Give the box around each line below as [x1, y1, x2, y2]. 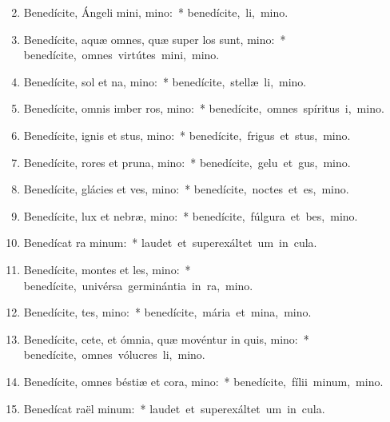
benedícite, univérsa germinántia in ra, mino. [23, 277, 253, 293]
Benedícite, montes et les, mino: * [23, 261, 191, 277]
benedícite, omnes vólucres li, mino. [23, 346, 205, 363]
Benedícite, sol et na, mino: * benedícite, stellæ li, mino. [23, 73, 307, 90]
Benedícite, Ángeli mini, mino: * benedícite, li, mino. [23, 4, 289, 20]
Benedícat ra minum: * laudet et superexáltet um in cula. [23, 234, 317, 251]
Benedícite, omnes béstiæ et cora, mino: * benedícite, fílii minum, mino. [23, 372, 384, 389]
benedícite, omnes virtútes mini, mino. [23, 46, 220, 63]
